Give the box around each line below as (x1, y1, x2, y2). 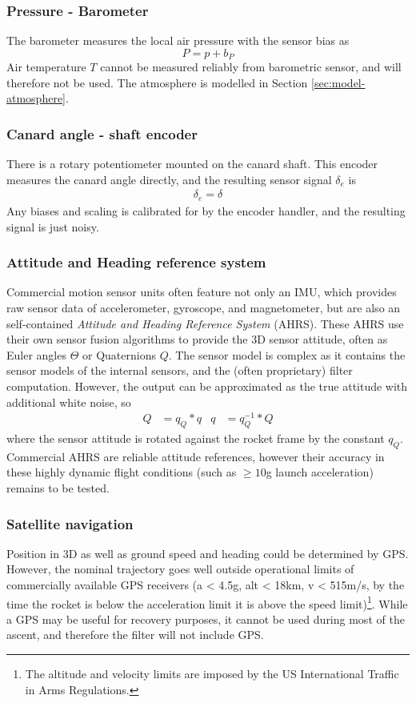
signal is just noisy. (6, 218, 99, 235)
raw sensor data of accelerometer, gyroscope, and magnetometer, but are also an (6, 299, 401, 315)
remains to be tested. (6, 479, 110, 496)
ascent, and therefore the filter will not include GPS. (6, 626, 264, 643)
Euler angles (6, 346, 66, 363)
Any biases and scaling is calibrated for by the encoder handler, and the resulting (6, 202, 406, 219)
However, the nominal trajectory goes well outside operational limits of (6, 560, 354, 577)
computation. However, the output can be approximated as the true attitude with (6, 377, 408, 394)
